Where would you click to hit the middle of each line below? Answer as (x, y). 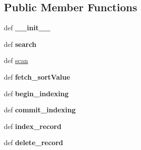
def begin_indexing (36, 93)
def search (20, 44)
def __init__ (27, 28)
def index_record (33, 126)
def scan (16, 60)
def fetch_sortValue (37, 76)
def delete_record (34, 142)
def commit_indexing (40, 110)
